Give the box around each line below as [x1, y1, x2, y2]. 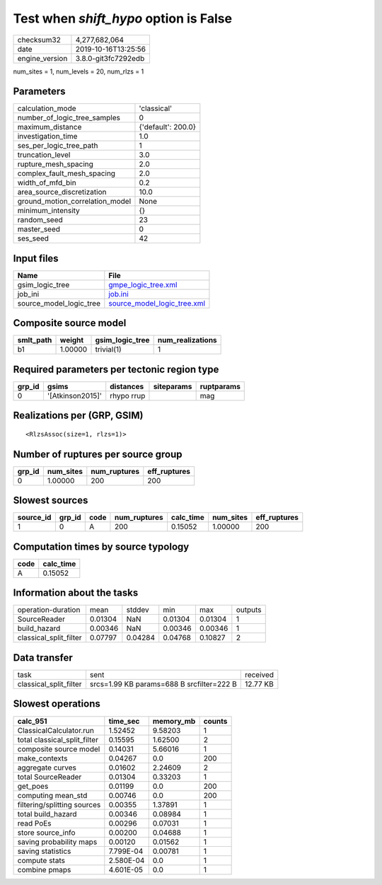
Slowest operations [13, 698, 100, 710]
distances [110, 382, 144, 391]
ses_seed [17, 233, 50, 243]
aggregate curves [17, 763, 77, 773]
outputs [236, 605, 262, 615]
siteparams [153, 382, 192, 391]
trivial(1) [95, 345, 122, 354]
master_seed [17, 224, 60, 234]
